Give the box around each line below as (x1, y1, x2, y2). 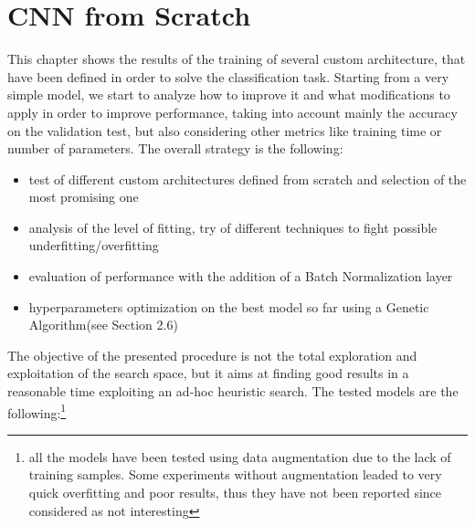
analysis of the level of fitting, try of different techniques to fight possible (28, 217, 438, 237)
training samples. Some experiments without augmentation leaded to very (28, 465, 442, 484)
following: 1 (7, 400, 67, 422)
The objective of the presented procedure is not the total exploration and (7, 345, 417, 364)
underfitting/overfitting (28, 236, 159, 255)
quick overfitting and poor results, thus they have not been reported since (28, 483, 442, 502)
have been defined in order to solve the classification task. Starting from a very (7, 67, 449, 86)
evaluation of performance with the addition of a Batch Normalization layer (28, 267, 453, 286)
